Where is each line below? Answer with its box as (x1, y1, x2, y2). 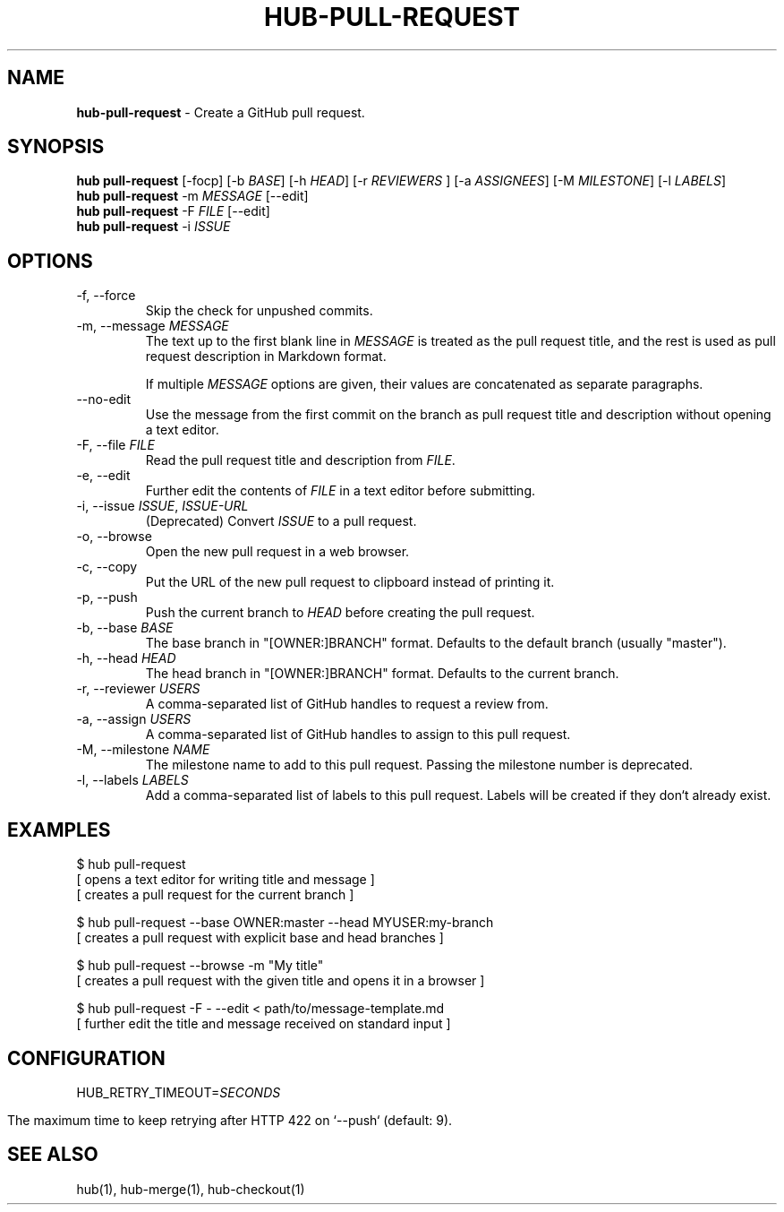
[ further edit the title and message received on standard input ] (76, 1016, 451, 1032)
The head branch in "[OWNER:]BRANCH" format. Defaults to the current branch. (145, 666, 619, 682)
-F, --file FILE (76, 437, 155, 453)
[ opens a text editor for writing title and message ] (76, 872, 375, 888)
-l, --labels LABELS (76, 772, 189, 788)
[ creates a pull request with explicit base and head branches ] (76, 930, 444, 946)
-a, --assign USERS (76, 711, 192, 727)
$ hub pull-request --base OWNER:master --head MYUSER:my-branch (76, 915, 494, 931)
